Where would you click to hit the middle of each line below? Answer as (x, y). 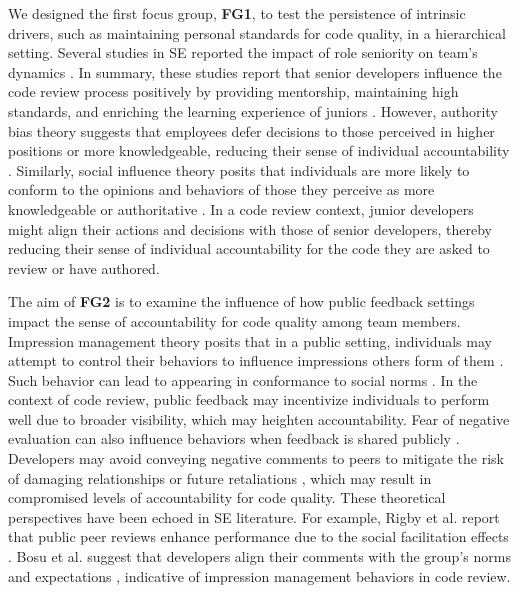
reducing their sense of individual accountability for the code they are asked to (249, 248)
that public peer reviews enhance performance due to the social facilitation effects (258, 536)
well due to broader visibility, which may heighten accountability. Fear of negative (259, 418)
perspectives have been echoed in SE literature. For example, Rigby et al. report (254, 516)
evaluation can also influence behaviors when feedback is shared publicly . (234, 438)
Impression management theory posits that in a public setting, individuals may (250, 340)
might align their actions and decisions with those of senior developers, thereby (250, 228)
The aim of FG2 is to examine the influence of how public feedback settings (241, 301)
